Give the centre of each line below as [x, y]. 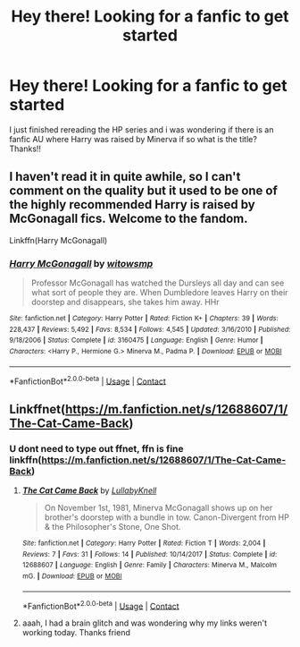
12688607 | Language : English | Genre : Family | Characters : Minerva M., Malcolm [149, 566]
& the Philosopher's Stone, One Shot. [112, 527]
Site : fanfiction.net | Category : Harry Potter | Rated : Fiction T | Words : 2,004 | [144, 543]
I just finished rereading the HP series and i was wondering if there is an [142, 129]
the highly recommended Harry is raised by [133, 204]
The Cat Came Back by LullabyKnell [89, 490]
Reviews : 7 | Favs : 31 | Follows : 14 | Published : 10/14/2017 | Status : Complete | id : [150, 554]
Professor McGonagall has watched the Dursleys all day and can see [158, 283]
